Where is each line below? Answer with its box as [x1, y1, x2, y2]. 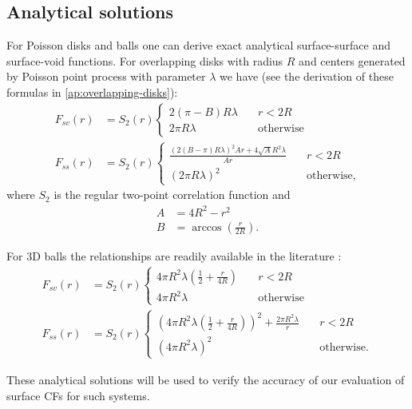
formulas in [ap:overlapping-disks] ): [6, 83, 178, 100]
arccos [192, 221, 222, 233]
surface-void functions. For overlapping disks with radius [6, 52, 283, 69]
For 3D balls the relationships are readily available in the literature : [6, 247, 342, 264]
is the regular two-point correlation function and [53, 186, 291, 203]
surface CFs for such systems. [6, 387, 150, 403]
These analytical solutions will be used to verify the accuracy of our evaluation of [6, 371, 405, 387]
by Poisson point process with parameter [6, 68, 206, 85]
